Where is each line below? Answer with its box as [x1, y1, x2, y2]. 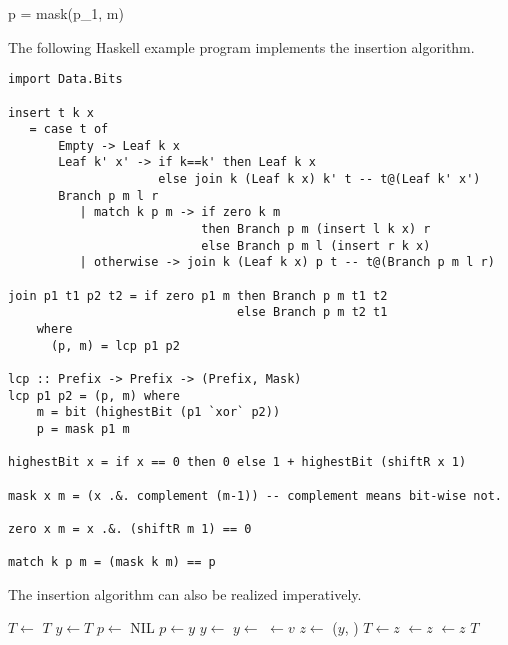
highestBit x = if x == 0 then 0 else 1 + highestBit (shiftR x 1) [8, 455, 467, 470]
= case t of [29, 122, 109, 137]
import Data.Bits [8, 72, 123, 87]
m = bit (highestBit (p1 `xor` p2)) [36, 405, 281, 420]
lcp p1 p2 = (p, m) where [8, 388, 180, 403]
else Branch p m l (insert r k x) [201, 238, 431, 253]
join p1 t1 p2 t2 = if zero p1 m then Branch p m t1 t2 [8, 288, 388, 303]
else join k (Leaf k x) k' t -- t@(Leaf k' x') [158, 172, 481, 187]
